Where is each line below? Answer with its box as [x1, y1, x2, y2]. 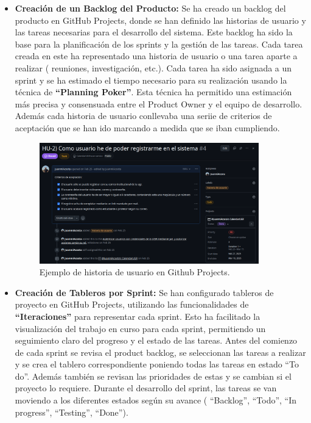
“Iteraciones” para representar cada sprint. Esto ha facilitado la [15, 309, 260, 322]
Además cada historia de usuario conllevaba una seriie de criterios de [15, 109, 272, 122]
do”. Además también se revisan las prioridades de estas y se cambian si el [15, 369, 292, 382]
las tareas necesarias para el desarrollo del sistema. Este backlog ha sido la [15, 26, 293, 38]
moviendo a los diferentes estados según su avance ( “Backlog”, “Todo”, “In [15, 394, 297, 407]
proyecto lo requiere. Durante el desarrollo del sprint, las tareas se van [15, 381, 277, 394]
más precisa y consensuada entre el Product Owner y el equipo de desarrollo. [15, 97, 302, 110]
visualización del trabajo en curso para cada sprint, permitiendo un [15, 322, 266, 334]
